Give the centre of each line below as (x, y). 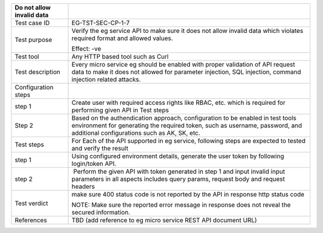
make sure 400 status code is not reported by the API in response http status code (188, 194)
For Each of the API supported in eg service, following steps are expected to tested (188, 141)
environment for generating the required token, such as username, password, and (187, 125)
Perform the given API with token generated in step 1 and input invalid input (179, 172)
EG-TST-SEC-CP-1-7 (100, 23)
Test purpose (33, 40)
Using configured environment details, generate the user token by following (178, 156)
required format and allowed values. (122, 38)
